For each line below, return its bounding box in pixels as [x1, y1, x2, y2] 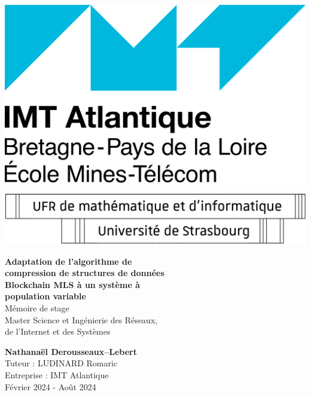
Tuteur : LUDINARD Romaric [5, 357, 118, 369]
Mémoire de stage [5, 301, 69, 314]
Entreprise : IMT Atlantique [5, 368, 109, 381]
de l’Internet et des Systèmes [5, 325, 111, 338]
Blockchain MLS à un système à [5, 278, 140, 290]
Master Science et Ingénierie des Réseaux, [5, 313, 158, 326]
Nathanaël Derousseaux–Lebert [5, 345, 137, 357]
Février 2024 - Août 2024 [5, 380, 96, 393]
